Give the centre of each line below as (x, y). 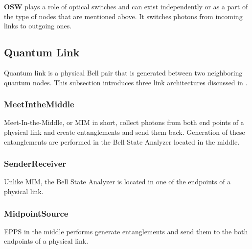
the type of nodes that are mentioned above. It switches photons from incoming (123, 16)
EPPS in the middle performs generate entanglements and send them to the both (126, 231)
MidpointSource (36, 213)
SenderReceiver (35, 163)
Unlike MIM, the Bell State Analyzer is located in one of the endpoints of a (117, 182)
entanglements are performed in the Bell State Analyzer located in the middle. (122, 141)
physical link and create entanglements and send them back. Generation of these (125, 132)
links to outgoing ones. (38, 26)
